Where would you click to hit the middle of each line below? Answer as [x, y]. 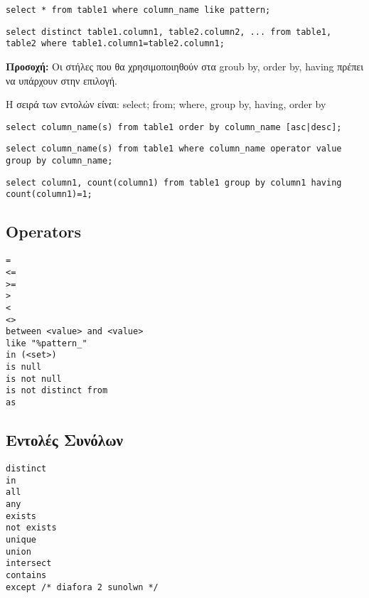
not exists [31, 528]
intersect [29, 564]
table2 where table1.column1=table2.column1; [115, 44]
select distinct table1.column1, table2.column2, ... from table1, [169, 32]
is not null [34, 379]
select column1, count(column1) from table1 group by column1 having [174, 182]
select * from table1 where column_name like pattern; [138, 10]
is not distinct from [57, 391]
